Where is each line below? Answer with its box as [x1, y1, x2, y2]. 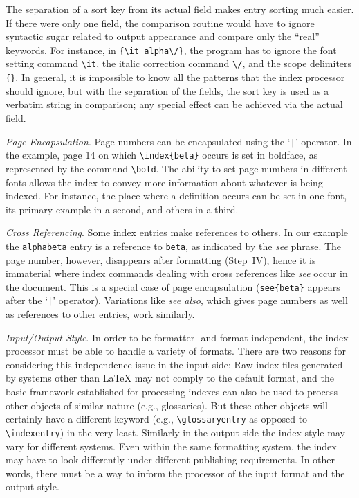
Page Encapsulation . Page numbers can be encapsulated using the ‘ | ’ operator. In [6, 134, 352, 148]
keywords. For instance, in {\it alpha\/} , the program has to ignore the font [6, 42, 337, 57]
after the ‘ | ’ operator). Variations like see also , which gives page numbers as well [6, 293, 348, 308]
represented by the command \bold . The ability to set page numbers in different [6, 161, 347, 175]
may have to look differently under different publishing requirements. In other [6, 452, 335, 467]
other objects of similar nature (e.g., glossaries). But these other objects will [6, 398, 329, 412]
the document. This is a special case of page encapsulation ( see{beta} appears [6, 279, 340, 294]
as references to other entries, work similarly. [6, 307, 195, 321]
